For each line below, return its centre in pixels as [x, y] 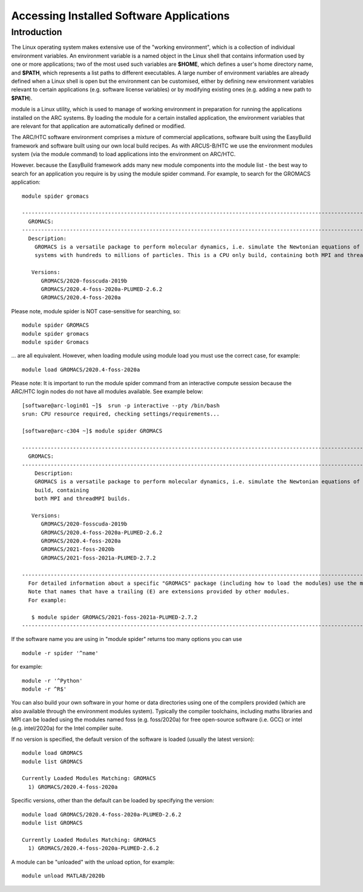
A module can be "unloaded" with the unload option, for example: [93, 862]
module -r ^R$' [44, 689]
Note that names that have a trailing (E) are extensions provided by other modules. [159, 592]
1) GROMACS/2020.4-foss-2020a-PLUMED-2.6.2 [94, 848]
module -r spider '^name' [60, 653]
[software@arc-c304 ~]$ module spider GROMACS [92, 431]
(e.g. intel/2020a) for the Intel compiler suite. [67, 728]
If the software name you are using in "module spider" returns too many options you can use [126, 639]
